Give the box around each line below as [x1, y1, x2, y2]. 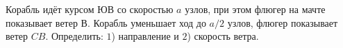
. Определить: [45, 29, 103, 43]
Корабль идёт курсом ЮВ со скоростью [6, 2, 174, 16]
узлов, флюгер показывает [227, 15, 338, 29]
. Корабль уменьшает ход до [87, 15, 206, 29]
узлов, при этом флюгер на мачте [185, 2, 326, 16]
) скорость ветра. [187, 29, 259, 43]
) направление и [111, 29, 179, 43]
